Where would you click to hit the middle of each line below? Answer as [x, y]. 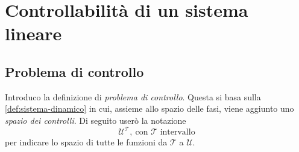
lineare [33, 33]
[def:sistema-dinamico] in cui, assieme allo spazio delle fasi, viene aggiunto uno [149, 108]
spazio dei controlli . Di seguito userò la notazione [96, 120]
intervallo [178, 132]
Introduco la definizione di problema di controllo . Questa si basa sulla [133, 96]
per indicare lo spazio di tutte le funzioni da [86, 142]
